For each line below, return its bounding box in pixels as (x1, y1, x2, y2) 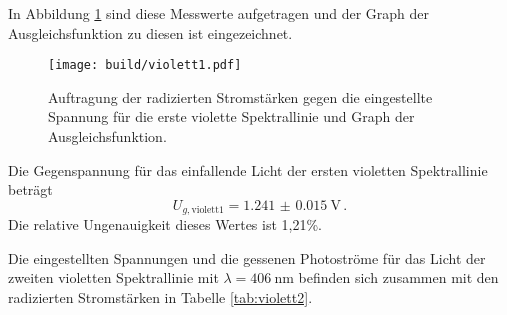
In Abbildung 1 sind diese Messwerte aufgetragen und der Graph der (8, 3, 430, 23)
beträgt (8, 179, 53, 200)
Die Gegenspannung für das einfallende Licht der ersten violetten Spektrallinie (8, 159, 488, 180)
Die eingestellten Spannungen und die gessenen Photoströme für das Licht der (8, 247, 486, 268)
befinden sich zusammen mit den (298, 267, 499, 288)
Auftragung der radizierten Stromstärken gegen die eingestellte (48, 86, 433, 107)
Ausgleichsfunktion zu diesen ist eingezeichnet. (8, 22, 293, 43)
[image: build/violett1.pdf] (48, 58, 242, 73)
